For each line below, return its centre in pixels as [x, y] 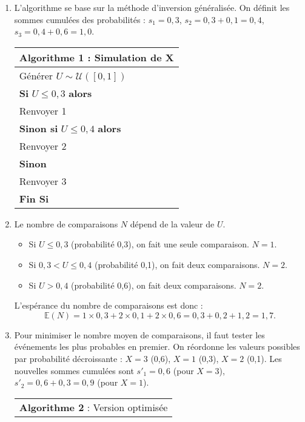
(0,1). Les [264, 358]
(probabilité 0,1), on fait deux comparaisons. [177, 264]
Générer [36, 75]
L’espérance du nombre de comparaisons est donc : [109, 305]
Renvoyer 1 [43, 110]
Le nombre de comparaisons [66, 223]
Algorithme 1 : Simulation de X [96, 57]
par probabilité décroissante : [68, 358]
